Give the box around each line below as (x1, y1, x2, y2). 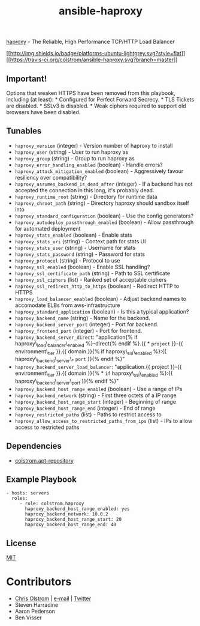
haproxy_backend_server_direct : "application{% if (14, 333, 138, 341)
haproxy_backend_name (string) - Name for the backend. (14, 314, 151, 321)
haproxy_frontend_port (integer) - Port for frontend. (14, 327, 143, 334)
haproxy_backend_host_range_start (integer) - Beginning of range (14, 398, 177, 405)
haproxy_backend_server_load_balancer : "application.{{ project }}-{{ (14, 363, 182, 371)
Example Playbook (6, 475, 77, 484)
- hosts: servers (6, 490, 50, 496)
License (6, 538, 37, 548)
